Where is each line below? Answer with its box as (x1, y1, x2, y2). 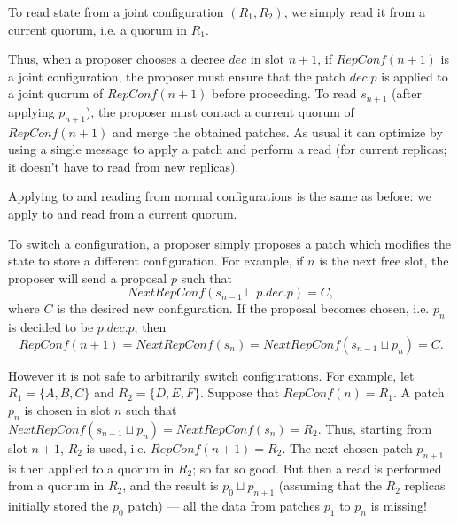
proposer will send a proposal (8, 268, 167, 287)
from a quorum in (8, 476, 105, 495)
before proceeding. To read (212, 84, 357, 103)
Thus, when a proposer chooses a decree (8, 50, 225, 68)
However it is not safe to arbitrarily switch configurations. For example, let (8, 365, 415, 384)
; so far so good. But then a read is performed (192, 458, 442, 477)
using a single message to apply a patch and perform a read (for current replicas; (8, 140, 447, 158)
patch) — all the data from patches (128, 496, 321, 514)
